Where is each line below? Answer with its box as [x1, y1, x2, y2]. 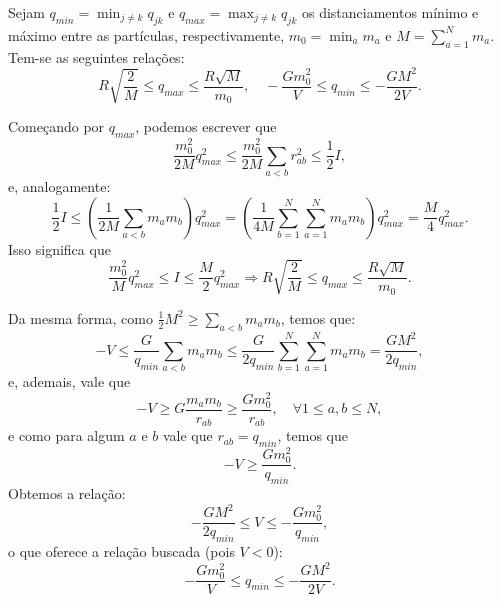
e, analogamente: [8, 176, 111, 196]
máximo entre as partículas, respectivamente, [8, 24, 285, 45]
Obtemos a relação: [8, 483, 126, 504]
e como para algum [8, 425, 125, 446]
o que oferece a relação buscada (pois [8, 541, 235, 562]
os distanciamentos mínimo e [301, 2, 479, 22]
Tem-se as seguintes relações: [8, 46, 185, 67]
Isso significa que [8, 238, 111, 259]
